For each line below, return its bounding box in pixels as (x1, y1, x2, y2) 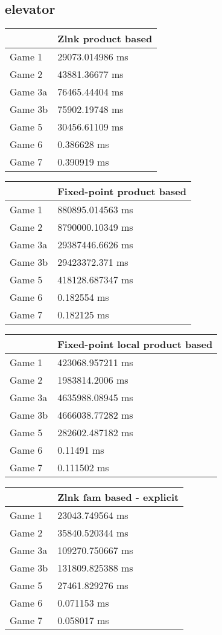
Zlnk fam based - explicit (57, 490, 179, 504)
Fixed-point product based (57, 184, 186, 199)
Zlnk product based (57, 31, 153, 46)
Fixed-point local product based (57, 337, 213, 352)
